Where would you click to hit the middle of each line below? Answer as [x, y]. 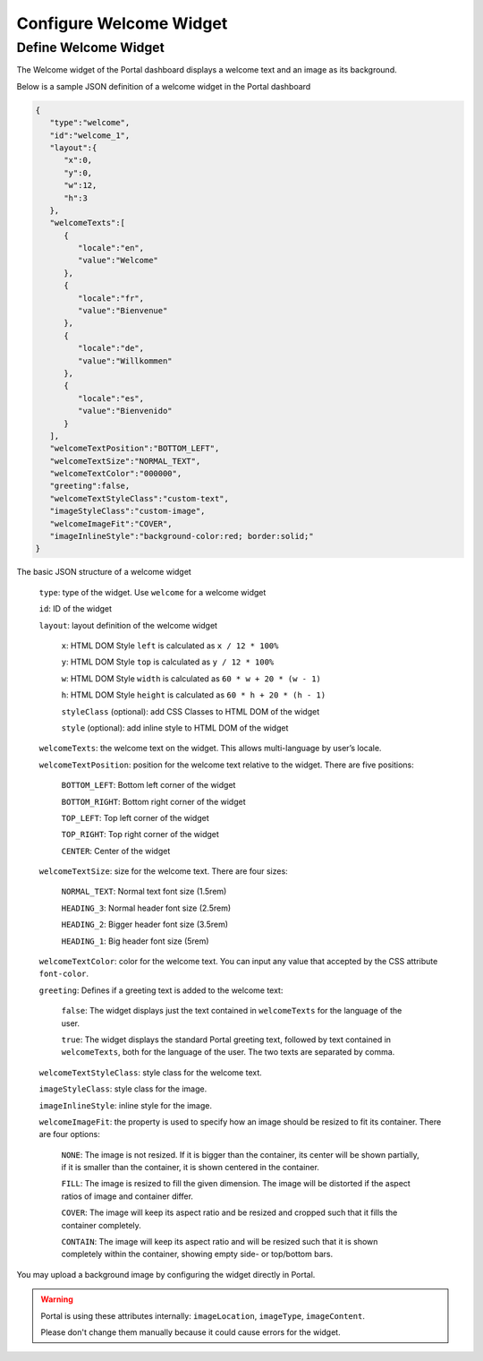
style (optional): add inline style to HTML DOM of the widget [175, 728]
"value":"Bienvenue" [123, 311]
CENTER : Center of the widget [116, 851]
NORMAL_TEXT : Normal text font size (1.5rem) [144, 892]
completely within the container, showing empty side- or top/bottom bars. [197, 1254]
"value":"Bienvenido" [125, 411]
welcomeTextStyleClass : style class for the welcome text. [151, 1072]
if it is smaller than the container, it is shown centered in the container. [190, 1168]
